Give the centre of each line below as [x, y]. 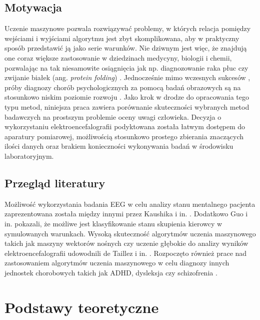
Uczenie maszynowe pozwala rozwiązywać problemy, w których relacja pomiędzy [128, 28]
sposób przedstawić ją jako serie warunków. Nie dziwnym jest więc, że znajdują [126, 48]
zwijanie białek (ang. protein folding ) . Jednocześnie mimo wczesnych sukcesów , [127, 77]
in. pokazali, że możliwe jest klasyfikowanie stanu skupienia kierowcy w [113, 223]
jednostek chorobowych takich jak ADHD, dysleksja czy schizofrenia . [111, 272]
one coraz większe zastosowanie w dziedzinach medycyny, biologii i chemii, [118, 57]
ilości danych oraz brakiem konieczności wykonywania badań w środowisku [119, 146]
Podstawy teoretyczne [82, 307]
